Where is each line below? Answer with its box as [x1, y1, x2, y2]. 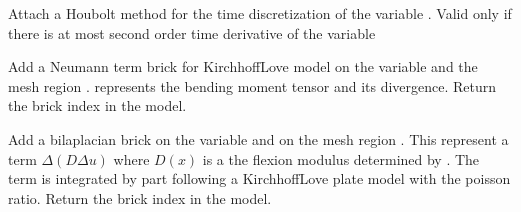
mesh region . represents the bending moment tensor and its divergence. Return [8, 75, 497, 96]
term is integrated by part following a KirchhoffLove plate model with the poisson [8, 168, 511, 189]
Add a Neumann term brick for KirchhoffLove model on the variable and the [8, 56, 478, 77]
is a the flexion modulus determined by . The [202, 148, 480, 169]
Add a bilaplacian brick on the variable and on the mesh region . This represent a [8, 128, 509, 149]
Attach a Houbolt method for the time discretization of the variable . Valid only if [8, 3, 512, 23]
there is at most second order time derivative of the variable [8, 22, 376, 43]
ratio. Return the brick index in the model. [8, 187, 272, 208]
